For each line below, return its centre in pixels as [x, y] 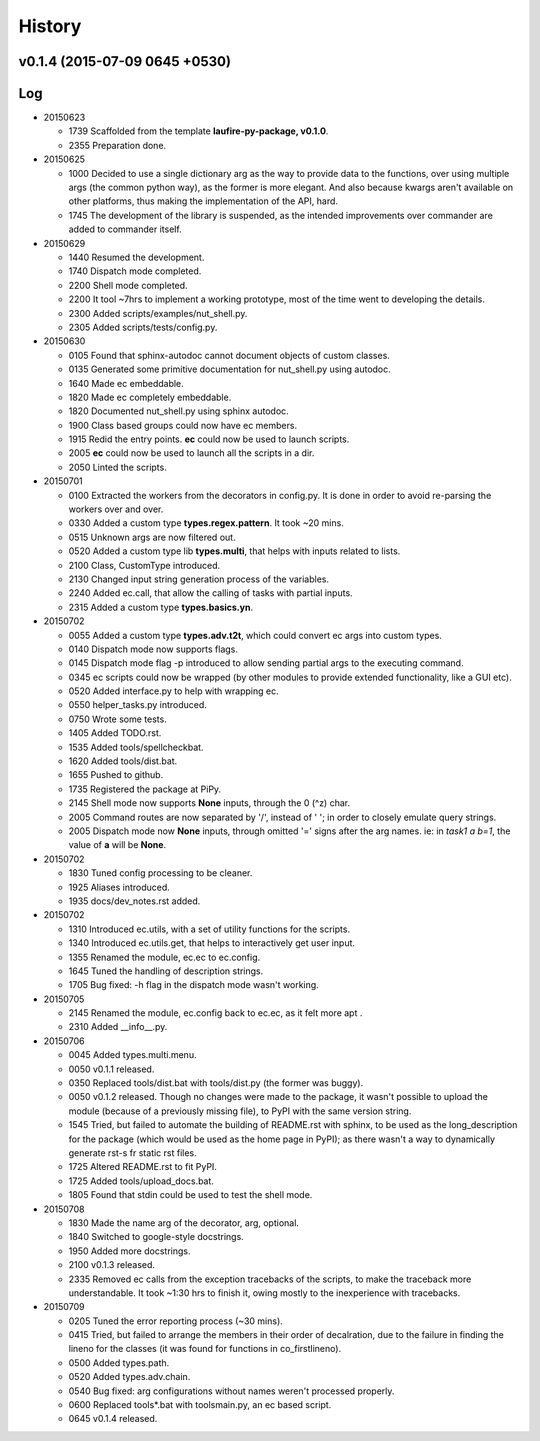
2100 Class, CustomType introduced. [144, 565]
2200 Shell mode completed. [128, 285]
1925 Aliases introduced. [119, 887]
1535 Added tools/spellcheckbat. [136, 747]
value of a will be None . [117, 845]
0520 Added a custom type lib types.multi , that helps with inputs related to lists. [234, 551]
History [50, 26]
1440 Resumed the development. [136, 257]
